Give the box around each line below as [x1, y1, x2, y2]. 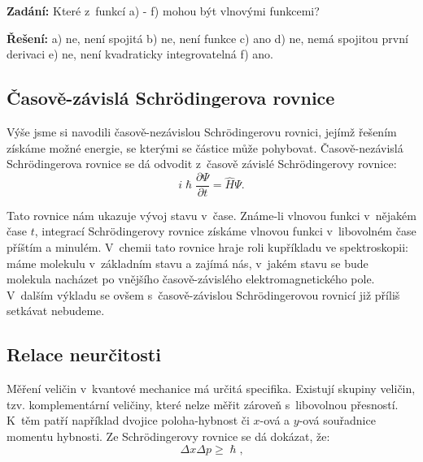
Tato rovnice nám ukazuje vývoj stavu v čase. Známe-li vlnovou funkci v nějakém [7, 206, 416, 223]
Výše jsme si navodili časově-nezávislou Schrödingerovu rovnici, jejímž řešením [7, 123, 397, 140]
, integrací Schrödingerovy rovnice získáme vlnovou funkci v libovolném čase [34, 222, 416, 240]
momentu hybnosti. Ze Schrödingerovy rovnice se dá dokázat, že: [7, 427, 330, 444]
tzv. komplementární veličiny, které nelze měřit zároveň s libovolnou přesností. [7, 395, 399, 412]
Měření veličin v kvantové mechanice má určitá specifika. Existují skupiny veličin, [7, 380, 416, 397]
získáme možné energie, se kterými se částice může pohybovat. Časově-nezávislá [7, 139, 403, 156]
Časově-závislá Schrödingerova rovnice [7, 85, 335, 110]
